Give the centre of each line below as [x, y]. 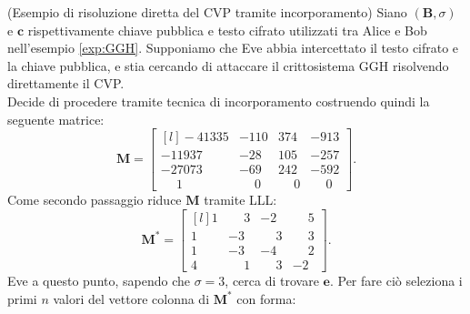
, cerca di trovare [272, 280]
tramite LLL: [240, 200]
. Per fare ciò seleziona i [396, 280]
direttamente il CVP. [66, 83]
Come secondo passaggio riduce [95, 200]
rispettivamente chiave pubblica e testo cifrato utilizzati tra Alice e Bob [227, 30]
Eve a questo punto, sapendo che [99, 280]
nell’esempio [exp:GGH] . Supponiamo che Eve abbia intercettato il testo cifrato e [233, 48]
